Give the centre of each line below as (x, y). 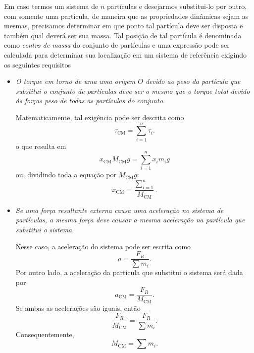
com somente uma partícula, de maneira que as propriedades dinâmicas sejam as (126, 16)
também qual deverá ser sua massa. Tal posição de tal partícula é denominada (123, 35)
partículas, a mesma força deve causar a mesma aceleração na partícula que (130, 220)
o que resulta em (41, 146)
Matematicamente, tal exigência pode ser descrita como (100, 117)
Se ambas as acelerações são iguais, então (78, 308)
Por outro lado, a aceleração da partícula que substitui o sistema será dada (129, 272)
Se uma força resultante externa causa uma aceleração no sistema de (120, 210)
